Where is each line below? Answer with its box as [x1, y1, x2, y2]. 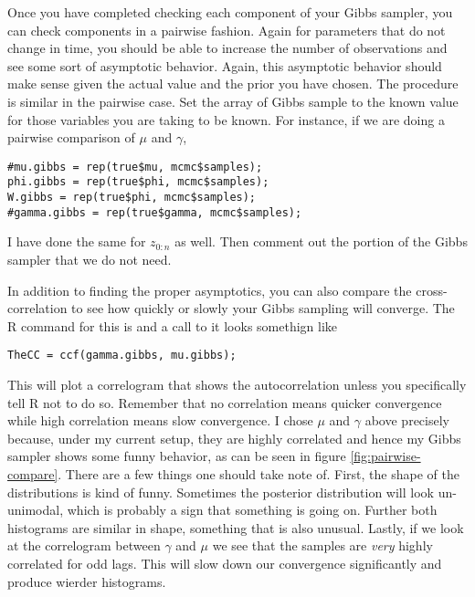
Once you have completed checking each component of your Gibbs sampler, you [7, 3, 453, 21]
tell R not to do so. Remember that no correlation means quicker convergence [7, 393, 442, 412]
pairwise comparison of [7, 128, 135, 147]
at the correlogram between [7, 536, 161, 555]
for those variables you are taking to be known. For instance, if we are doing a [7, 110, 445, 129]
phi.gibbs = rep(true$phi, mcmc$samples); [7, 175, 269, 189]
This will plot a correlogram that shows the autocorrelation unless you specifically [7, 375, 467, 393]
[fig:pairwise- [350, 446, 421, 466]
